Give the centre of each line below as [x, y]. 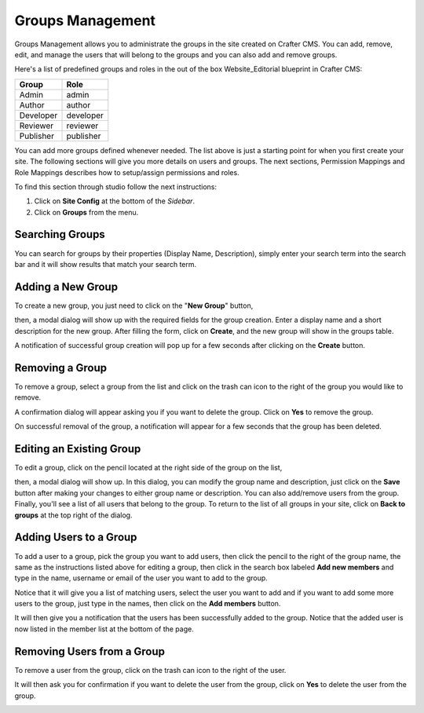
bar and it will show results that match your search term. [106, 264]
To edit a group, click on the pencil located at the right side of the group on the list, [148, 468]
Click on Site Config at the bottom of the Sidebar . [115, 201]
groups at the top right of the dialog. [73, 515]
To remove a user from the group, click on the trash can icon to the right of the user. [150, 670]
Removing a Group [61, 368]
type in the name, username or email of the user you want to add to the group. [141, 578]
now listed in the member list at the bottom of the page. [104, 629]
